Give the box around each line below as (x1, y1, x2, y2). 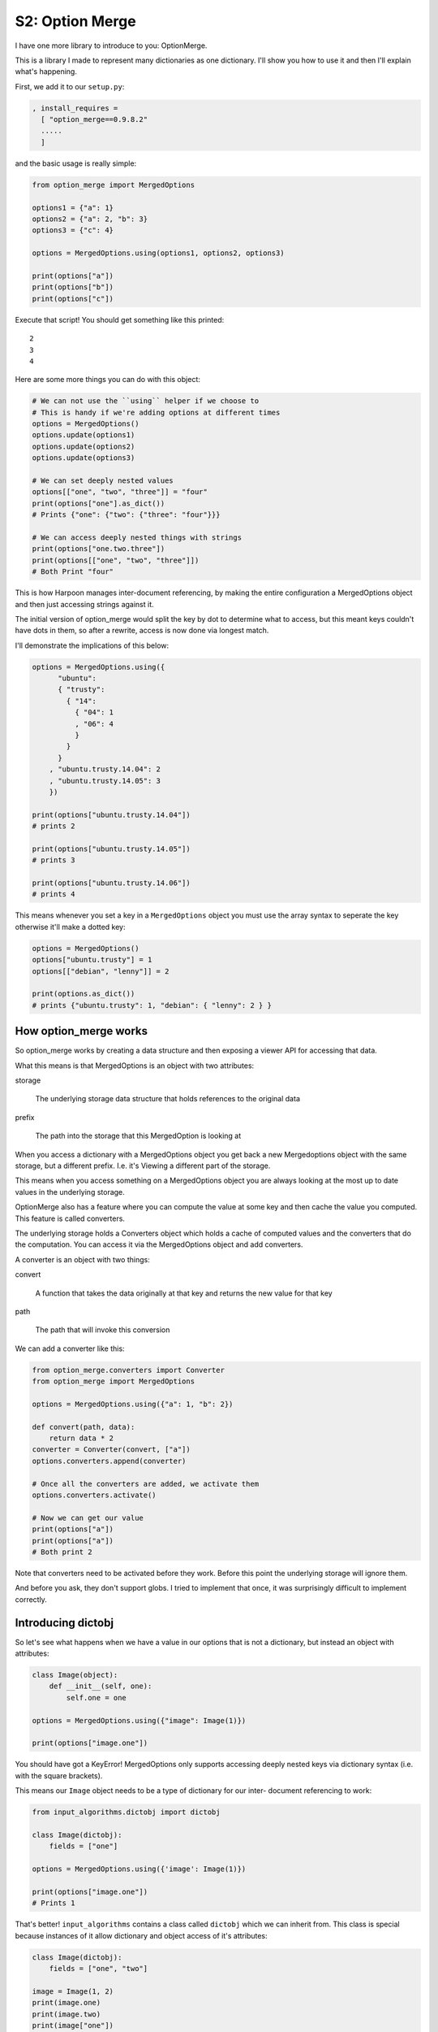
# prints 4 (32, 890, 75, 899)
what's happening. (15, 67, 77, 76)
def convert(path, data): (32, 1422, 135, 1431)
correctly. (15, 1594, 48, 1604)
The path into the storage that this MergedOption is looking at (35, 1131, 242, 1141)
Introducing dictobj (15, 1616, 114, 1630)
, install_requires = (32, 103, 118, 113)
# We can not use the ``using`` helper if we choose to (32, 397, 260, 406)
